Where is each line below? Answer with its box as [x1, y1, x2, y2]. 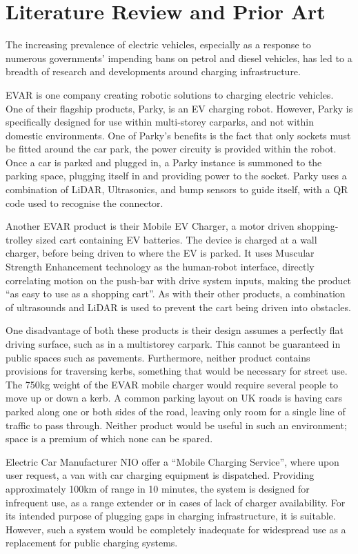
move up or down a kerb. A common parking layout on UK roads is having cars [6, 390, 343, 405]
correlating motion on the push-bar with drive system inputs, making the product [6, 273, 352, 287]
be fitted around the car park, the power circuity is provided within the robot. [6, 141, 337, 156]
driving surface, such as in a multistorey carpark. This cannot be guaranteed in [6, 337, 341, 350]
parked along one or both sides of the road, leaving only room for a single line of [6, 404, 346, 418]
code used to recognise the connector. [6, 195, 163, 210]
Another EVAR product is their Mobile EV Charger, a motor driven [6, 219, 295, 233]
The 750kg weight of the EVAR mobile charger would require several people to [6, 377, 339, 391]
